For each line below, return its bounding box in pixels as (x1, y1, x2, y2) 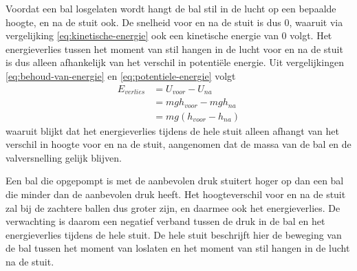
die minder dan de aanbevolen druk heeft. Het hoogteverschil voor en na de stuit (6, 186, 346, 201)
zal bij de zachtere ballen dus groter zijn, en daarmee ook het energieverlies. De (6, 200, 340, 215)
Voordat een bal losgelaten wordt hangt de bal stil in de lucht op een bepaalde (6, 1, 336, 15)
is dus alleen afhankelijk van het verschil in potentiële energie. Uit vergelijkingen (6, 55, 344, 69)
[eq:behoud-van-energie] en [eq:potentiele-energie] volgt (6, 68, 236, 83)
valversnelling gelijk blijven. (6, 150, 122, 164)
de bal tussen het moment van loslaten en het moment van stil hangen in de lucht (6, 241, 350, 255)
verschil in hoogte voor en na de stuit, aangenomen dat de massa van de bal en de (6, 137, 351, 151)
